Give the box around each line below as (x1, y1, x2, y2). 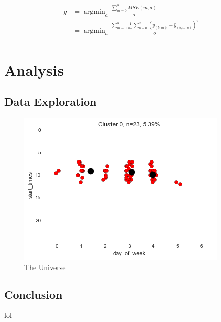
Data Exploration (4, 94, 97, 110)
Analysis (4, 59, 64, 80)
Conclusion (4, 286, 63, 302)
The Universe (24, 261, 66, 272)
